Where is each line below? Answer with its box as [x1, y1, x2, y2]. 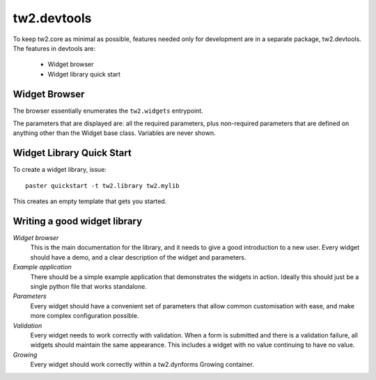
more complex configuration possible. [30, 312, 139, 320]
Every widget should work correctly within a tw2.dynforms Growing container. [30, 361, 254, 369]
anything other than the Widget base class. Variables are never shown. [13, 129, 216, 137]
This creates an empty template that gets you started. [13, 197, 167, 205]
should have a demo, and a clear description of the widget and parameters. [30, 253, 246, 261]
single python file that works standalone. [30, 282, 148, 290]
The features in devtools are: [13, 44, 95, 52]
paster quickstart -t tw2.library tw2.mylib [25, 182, 180, 189]
